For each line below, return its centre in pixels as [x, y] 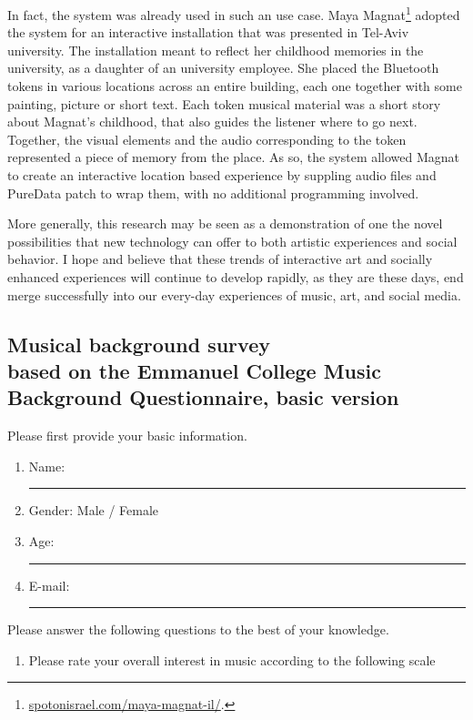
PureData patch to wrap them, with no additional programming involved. [213, 193]
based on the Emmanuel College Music [194, 370]
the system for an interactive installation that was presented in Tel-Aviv [208, 32]
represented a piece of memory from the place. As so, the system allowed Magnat [234, 157]
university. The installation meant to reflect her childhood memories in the [216, 50]
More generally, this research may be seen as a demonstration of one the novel [225, 223]
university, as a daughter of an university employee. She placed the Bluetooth [223, 68]
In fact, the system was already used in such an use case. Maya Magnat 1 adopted [234, 13]
